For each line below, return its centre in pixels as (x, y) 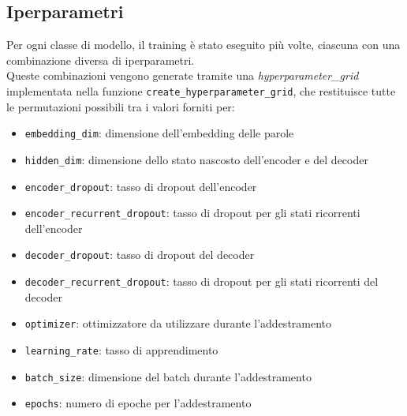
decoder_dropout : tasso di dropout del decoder (140, 255)
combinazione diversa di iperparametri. (101, 60)
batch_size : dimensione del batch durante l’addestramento (168, 376)
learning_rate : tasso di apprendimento (121, 350)
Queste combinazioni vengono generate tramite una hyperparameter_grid (183, 75)
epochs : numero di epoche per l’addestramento (138, 403)
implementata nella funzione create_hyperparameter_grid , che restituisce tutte (201, 90)
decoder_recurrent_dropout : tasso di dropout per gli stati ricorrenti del (202, 281)
